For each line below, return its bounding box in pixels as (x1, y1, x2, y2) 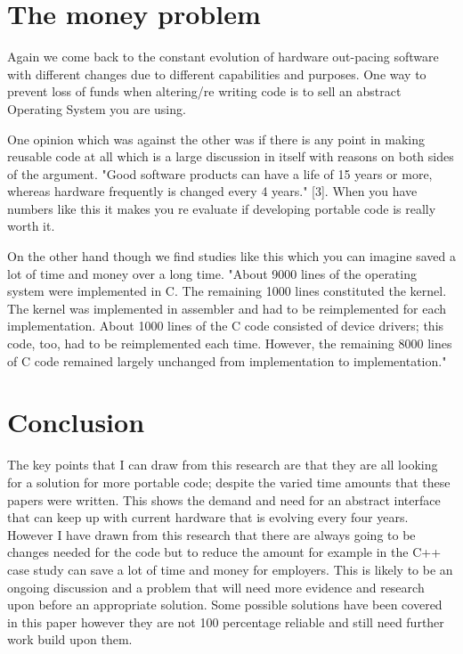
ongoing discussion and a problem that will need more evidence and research (7, 577, 425, 596)
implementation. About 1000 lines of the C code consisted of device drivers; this (7, 316, 444, 335)
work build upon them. (7, 630, 133, 649)
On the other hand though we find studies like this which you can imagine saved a (7, 247, 456, 266)
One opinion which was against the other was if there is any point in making (7, 129, 425, 148)
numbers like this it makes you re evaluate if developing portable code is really (7, 199, 436, 217)
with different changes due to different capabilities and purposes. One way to (7, 64, 426, 83)
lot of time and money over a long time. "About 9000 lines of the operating (7, 264, 417, 282)
